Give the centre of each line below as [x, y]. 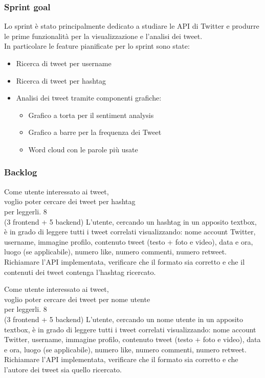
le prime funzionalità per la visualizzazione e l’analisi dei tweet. [103, 36]
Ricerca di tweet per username [64, 63]
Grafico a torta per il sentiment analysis [91, 115]
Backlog [21, 172]
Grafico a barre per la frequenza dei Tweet [95, 132]
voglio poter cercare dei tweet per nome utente [77, 299]
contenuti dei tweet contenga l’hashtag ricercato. [80, 272]
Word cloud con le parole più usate [83, 149]
